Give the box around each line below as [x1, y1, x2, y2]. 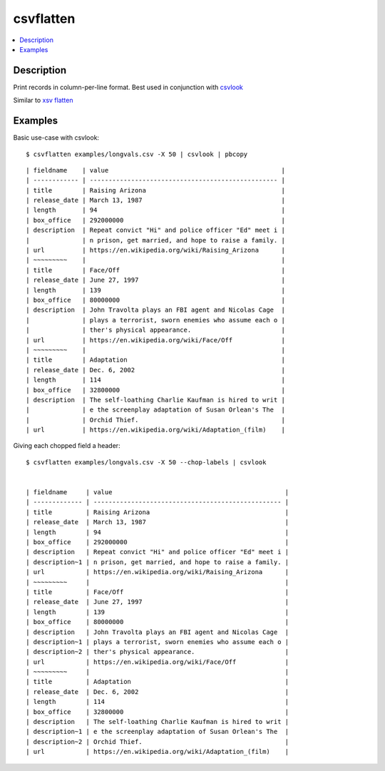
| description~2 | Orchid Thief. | [26, 737, 289, 745]
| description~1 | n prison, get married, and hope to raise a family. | [26, 558, 289, 566]
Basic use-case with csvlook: [13, 133, 100, 142]
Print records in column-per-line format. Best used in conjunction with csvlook [13, 83, 244, 91]
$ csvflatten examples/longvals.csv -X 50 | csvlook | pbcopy [26, 150, 248, 158]
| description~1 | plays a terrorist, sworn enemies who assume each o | [26, 638, 289, 645]
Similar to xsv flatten [13, 96, 73, 105]
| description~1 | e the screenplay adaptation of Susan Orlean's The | [26, 727, 289, 736]
